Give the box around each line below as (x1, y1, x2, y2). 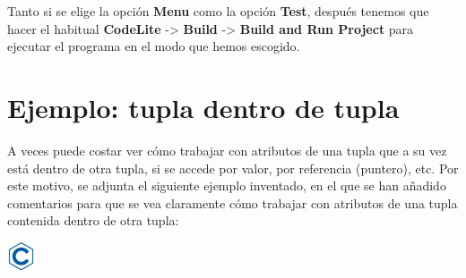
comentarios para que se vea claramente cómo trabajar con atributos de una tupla (7, 193, 458, 212)
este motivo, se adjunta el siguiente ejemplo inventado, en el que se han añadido (7, 176, 446, 195)
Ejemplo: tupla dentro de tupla (7, 88, 400, 125)
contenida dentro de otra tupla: (7, 211, 179, 230)
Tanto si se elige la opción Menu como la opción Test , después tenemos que (7, 2, 429, 20)
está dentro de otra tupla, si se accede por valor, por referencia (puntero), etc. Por (7, 158, 459, 177)
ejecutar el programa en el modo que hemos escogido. (7, 37, 300, 55)
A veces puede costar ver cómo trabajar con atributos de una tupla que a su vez (7, 140, 447, 159)
